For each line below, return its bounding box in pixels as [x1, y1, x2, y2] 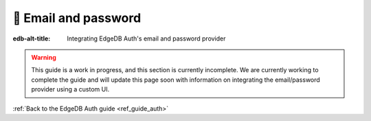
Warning [31, 53, 56, 61]
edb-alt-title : [12, 34, 51, 43]
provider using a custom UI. [31, 85, 110, 93]
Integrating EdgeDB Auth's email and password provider [67, 34, 226, 43]
